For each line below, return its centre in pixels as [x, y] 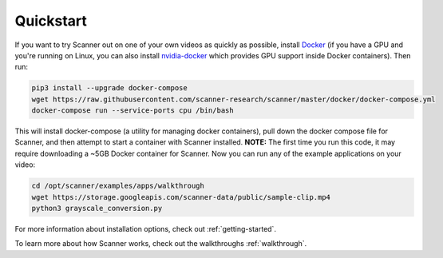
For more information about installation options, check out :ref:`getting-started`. [146, 229]
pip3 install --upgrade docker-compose [109, 88]
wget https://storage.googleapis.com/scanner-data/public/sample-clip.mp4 [181, 197]
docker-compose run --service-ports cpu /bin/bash [133, 111]
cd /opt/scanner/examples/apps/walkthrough [118, 186]
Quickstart [51, 21]
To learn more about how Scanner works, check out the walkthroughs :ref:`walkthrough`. [161, 244]
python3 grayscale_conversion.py [97, 208]
